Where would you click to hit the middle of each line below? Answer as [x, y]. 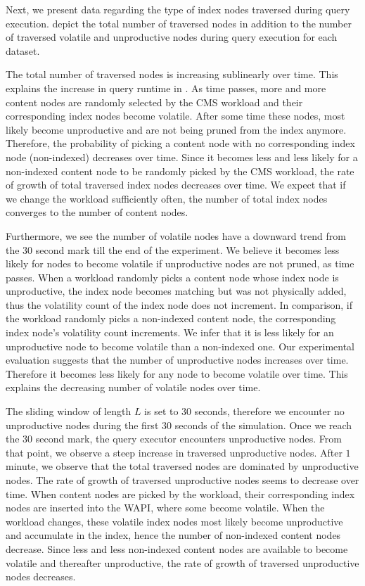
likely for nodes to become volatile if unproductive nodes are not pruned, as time [180, 263]
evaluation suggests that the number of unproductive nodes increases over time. [177, 360]
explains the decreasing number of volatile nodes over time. [133, 387]
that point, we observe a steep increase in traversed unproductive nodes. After [174, 452]
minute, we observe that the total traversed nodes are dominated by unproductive [182, 466]
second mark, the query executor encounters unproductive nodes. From [188, 439]
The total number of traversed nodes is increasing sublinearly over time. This [172, 74]
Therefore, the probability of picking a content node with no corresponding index [180, 143]
